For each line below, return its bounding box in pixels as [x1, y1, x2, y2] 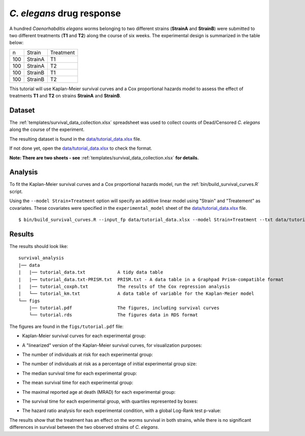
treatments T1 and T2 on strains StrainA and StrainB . [9, 93, 121, 99]
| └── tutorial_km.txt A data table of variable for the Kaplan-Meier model [18, 291, 254, 296]
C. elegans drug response [9, 8, 121, 19]
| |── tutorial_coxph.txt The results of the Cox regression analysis [18, 283, 230, 289]
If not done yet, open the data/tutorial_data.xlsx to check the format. [9, 145, 152, 151]
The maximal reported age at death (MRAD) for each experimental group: [22, 389, 176, 395]
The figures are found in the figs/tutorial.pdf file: [9, 323, 124, 330]
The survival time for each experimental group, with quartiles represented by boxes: [22, 398, 198, 404]
